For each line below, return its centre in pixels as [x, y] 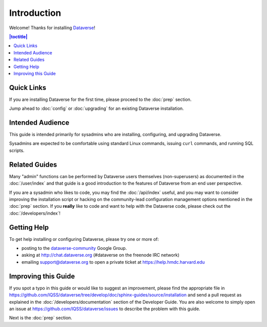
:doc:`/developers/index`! [35, 213]
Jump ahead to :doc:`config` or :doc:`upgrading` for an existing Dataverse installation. [96, 108]
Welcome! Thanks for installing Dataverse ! [52, 28]
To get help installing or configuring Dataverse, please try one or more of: [84, 239]
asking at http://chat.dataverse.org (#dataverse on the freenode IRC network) [101, 255]
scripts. [17, 150]
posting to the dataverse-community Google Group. [74, 248]
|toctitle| [18, 37]
